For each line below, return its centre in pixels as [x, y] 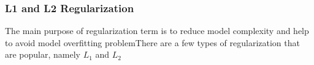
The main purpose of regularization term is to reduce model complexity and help [157, 31]
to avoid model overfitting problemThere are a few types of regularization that [152, 42]
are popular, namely [43, 54]
